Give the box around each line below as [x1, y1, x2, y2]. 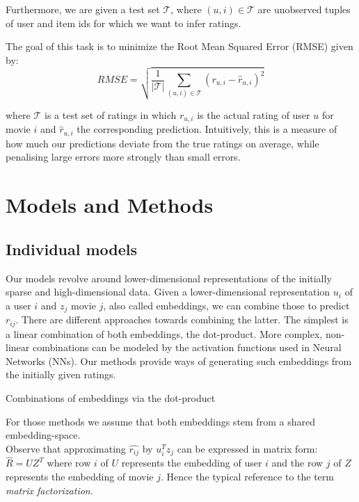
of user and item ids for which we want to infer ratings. [6, 15, 241, 30]
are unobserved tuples [257, 2, 351, 16]
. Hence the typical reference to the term [161, 469, 334, 484]
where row [47, 455, 91, 470]
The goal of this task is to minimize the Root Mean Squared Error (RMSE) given [6, 39, 353, 54]
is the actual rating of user [197, 107, 310, 122]
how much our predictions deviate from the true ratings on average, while [6, 136, 319, 150]
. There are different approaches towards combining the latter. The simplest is [15, 312, 349, 327]
